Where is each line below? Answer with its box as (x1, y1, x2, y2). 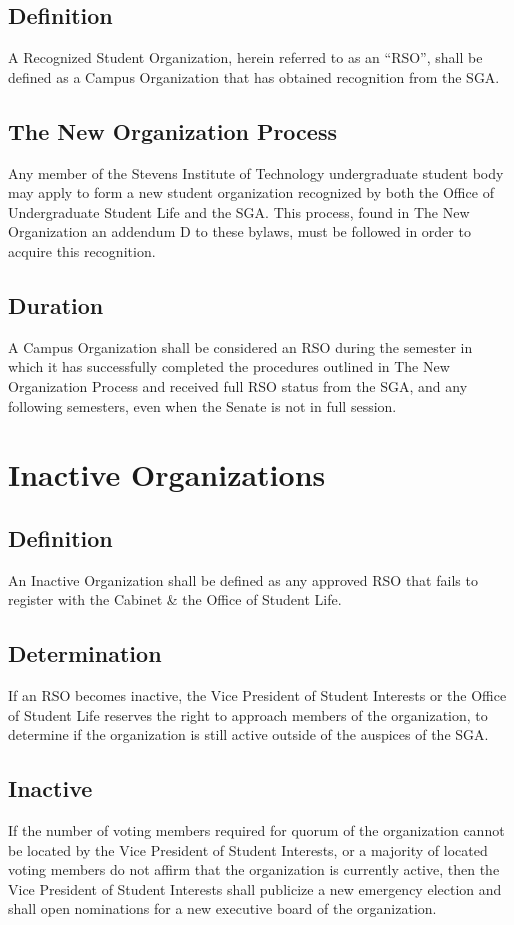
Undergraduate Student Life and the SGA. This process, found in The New (8, 201, 470, 222)
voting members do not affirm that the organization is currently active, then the (8, 859, 500, 880)
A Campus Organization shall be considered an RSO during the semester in (8, 336, 473, 357)
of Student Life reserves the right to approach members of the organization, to (8, 704, 488, 725)
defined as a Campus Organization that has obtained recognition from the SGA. (8, 66, 500, 87)
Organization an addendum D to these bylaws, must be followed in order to (8, 221, 471, 242)
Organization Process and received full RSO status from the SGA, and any (8, 375, 468, 396)
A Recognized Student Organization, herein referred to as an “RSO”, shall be (8, 47, 483, 68)
